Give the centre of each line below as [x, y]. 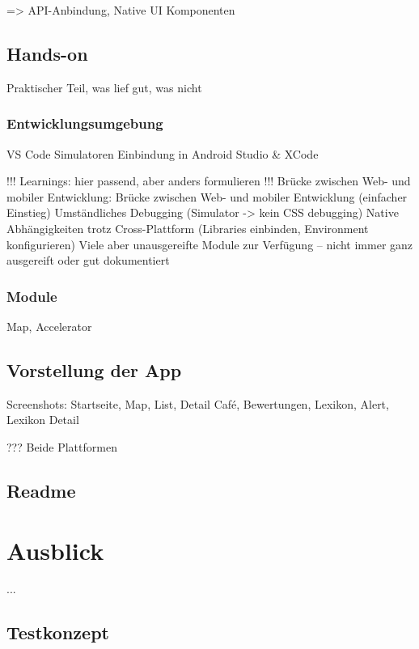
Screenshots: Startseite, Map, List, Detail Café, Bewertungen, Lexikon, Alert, [198, 403]
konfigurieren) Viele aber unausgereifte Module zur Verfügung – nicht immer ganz [210, 244]
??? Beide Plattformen [62, 446]
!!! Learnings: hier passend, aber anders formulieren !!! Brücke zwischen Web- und [209, 181]
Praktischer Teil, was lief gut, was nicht [104, 87]
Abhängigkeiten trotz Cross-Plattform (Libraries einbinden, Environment [188, 228]
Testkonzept [58, 632]
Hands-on [47, 53]
